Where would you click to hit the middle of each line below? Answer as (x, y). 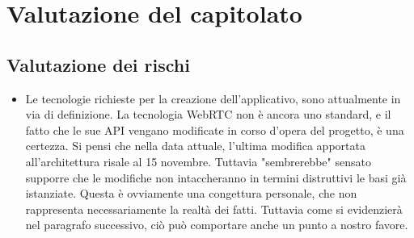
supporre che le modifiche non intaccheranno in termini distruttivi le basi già (216, 177)
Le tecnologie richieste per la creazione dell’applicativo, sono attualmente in (213, 98)
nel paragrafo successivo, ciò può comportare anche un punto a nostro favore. (217, 225)
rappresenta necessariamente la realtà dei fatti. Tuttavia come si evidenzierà (214, 209)
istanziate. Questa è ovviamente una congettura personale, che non (191, 193)
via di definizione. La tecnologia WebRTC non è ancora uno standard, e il (208, 114)
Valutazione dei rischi (98, 64)
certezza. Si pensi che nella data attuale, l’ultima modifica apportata (195, 146)
